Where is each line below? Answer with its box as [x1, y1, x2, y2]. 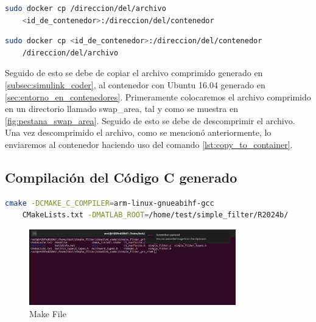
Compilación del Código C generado [5, 167, 237, 186]
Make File [29, 307, 66, 320]
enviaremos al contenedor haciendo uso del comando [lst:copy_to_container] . [5, 138, 293, 150]
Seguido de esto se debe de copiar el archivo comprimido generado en [5, 66, 263, 79]
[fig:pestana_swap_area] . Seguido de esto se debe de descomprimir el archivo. [5, 114, 295, 127]
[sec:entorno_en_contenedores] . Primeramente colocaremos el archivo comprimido [5, 90, 311, 103]
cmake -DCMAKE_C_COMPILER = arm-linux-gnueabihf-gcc [5, 198, 214, 208]
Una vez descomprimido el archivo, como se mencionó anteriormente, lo [5, 126, 272, 139]
